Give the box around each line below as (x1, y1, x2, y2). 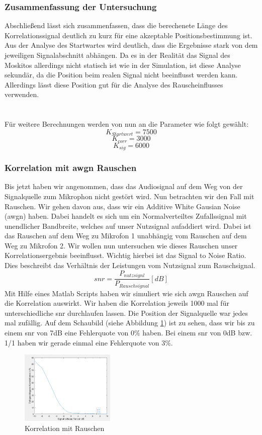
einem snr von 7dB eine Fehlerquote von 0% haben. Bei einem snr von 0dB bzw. (5, 327, 252, 337)
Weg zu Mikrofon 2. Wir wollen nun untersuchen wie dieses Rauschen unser (5, 240, 238, 250)
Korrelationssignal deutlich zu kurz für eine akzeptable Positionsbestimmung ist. (5, 30, 252, 40)
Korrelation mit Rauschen (25, 423, 105, 433)
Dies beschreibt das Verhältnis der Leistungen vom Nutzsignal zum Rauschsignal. (5, 260, 255, 271)
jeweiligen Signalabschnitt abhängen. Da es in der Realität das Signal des (5, 50, 230, 60)
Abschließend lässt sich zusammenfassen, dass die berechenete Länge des (5, 20, 228, 31)
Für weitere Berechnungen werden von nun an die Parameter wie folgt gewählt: (5, 119, 249, 129)
